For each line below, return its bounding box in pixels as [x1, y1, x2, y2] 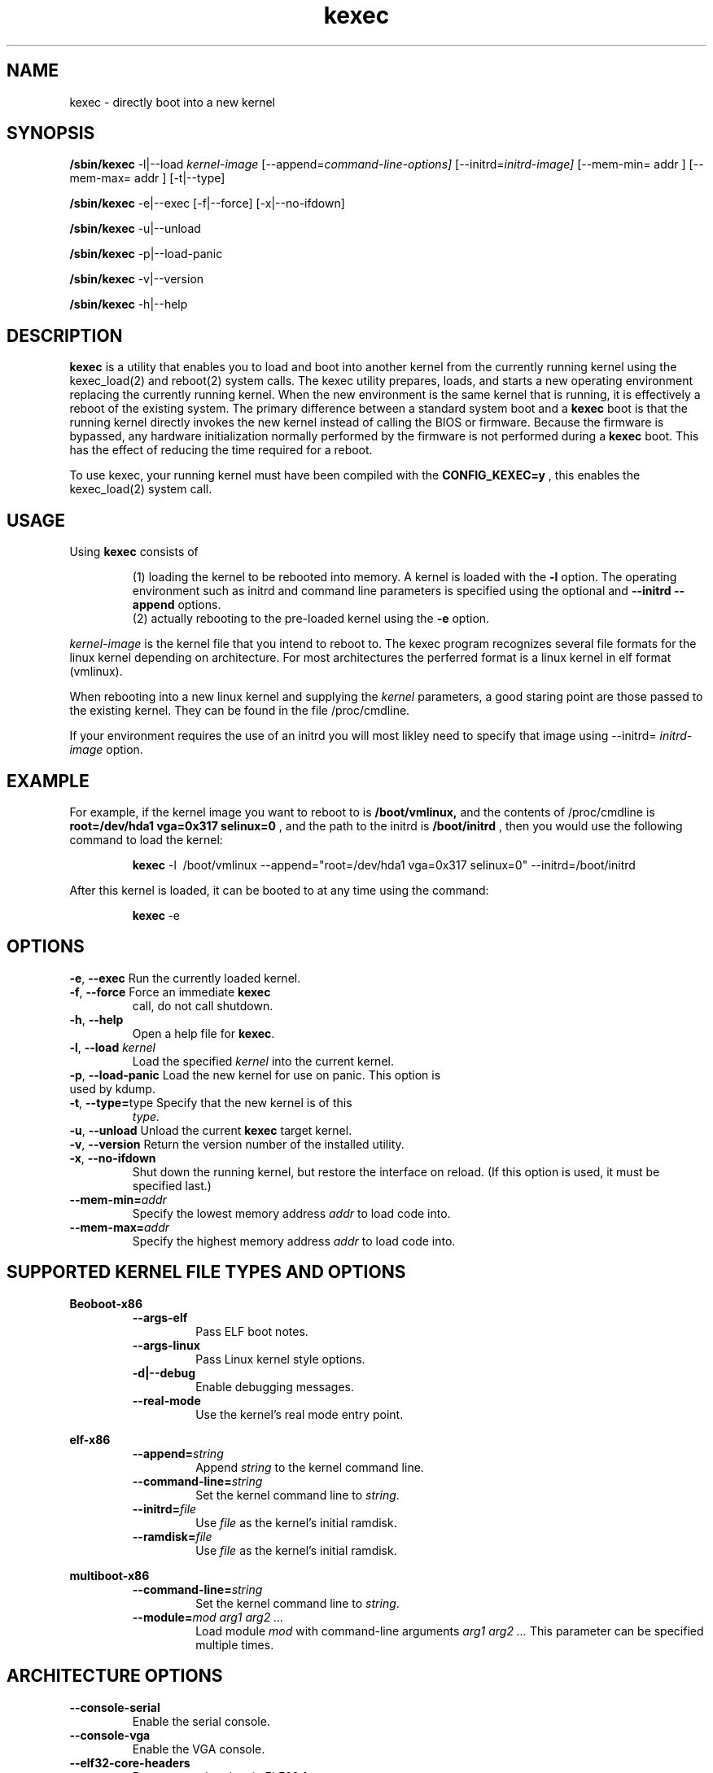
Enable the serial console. [132, 1714, 270, 1728]
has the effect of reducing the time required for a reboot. [69, 443, 373, 457]
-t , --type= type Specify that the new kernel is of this [69, 1095, 352, 1110]
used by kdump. [69, 1081, 155, 1096]
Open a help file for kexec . [132, 1026, 275, 1040]
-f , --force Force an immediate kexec [69, 984, 271, 999]
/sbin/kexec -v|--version [69, 272, 204, 287]
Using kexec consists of [69, 545, 199, 559]
